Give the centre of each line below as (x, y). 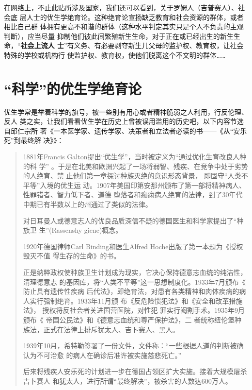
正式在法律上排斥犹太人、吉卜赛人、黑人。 (111, 329)
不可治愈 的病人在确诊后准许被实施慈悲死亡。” (109, 355)
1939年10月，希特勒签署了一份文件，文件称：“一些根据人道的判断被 (130, 346)
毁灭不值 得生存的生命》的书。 (72, 256)
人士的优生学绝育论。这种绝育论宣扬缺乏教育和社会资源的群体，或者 (135, 17)
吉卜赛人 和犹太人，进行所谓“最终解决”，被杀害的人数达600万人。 (127, 381)
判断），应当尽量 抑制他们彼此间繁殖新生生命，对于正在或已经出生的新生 (119, 36)
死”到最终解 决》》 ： (34, 140)
